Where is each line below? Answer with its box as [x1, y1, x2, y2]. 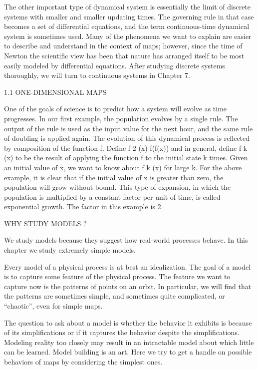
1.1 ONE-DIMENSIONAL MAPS [4, 86, 107, 97]
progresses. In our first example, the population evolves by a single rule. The [4, 113, 238, 123]
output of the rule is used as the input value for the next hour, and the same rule [4, 123, 253, 133]
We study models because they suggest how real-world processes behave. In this [4, 235, 248, 245]
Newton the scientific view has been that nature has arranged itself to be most [4, 50, 245, 60]
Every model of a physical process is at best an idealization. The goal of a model [4, 261, 251, 272]
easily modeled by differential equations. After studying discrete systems [4, 60, 225, 70]
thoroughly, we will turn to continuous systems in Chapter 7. [4, 70, 191, 80]
